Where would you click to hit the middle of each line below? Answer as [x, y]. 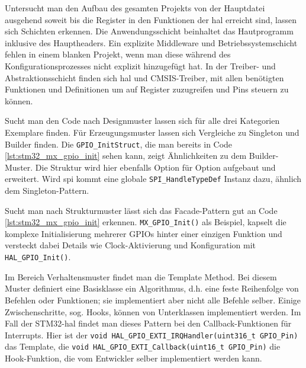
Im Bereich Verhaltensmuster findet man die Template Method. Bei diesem [141, 276]
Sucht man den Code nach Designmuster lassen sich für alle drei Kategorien [142, 121]
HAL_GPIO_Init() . [38, 257]
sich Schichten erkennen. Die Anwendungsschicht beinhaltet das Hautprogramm [149, 31]
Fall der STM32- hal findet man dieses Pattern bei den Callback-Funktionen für [148, 323]
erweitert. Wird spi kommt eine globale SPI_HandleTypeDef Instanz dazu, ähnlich [153, 179]
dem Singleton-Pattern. [47, 191]
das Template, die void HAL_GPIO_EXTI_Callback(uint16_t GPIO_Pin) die [143, 346]
